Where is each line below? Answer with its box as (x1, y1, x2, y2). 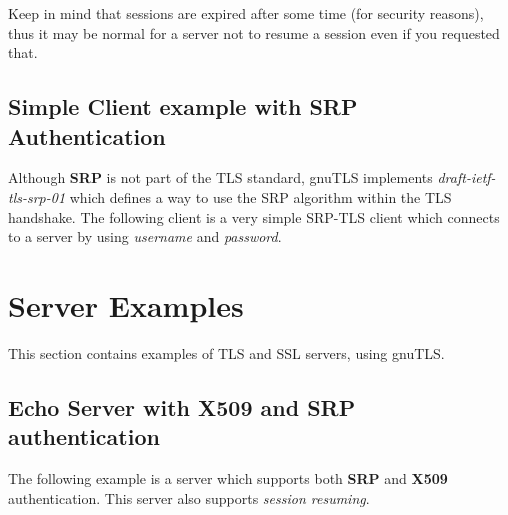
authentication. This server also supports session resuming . (8, 487, 370, 508)
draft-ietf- (437, 167, 496, 188)
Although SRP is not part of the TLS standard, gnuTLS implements (8, 167, 433, 188)
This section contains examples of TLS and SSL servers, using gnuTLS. (8, 342, 445, 363)
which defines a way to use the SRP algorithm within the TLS (69, 186, 452, 207)
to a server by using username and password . (8, 226, 282, 247)
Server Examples (8, 284, 244, 325)
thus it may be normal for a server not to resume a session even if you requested (8, 22, 500, 43)
